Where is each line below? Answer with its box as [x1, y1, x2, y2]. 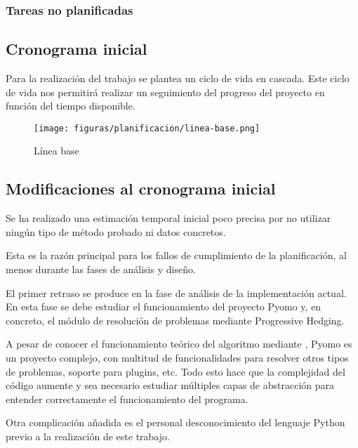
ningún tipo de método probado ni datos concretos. [6, 224, 226, 239]
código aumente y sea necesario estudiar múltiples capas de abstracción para [6, 378, 335, 393]
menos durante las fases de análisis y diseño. [6, 262, 196, 277]
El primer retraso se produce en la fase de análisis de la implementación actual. [6, 285, 347, 300]
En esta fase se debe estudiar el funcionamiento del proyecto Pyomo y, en [6, 299, 321, 314]
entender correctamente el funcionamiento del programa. [6, 391, 248, 406]
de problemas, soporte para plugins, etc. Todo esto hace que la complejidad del [6, 364, 345, 378]
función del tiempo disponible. [6, 98, 135, 113]
